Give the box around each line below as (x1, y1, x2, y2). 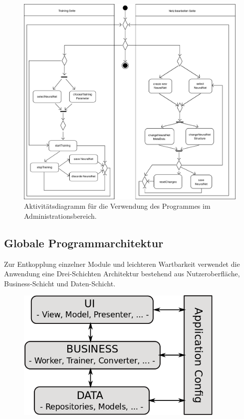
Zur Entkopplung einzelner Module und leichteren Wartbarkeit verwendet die (4, 258, 240, 269)
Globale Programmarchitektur (4, 235, 164, 250)
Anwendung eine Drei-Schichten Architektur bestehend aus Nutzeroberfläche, (4, 268, 240, 279)
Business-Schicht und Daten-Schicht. (4, 278, 116, 288)
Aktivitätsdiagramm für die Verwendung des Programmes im (24, 201, 211, 211)
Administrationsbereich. (24, 210, 97, 221)
